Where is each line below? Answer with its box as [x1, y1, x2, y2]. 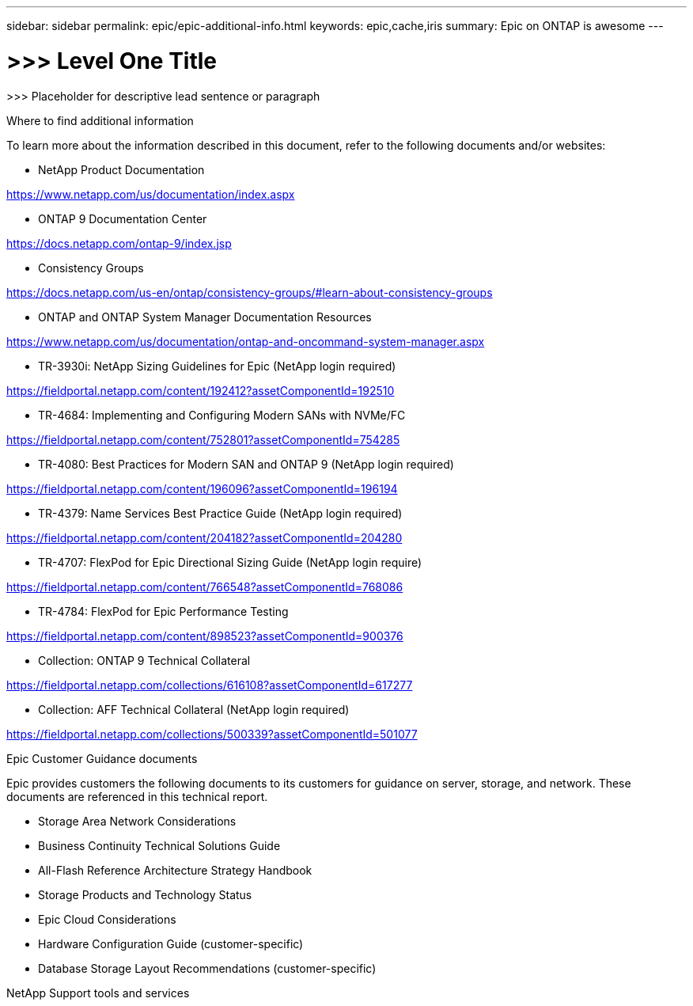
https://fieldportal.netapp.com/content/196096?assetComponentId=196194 [6, 481, 398, 495]
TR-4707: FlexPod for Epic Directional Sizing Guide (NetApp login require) [38, 555, 422, 569]
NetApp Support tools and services [6, 985, 190, 1000]
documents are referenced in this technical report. [6, 789, 268, 803]
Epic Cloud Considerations [38, 912, 176, 926]
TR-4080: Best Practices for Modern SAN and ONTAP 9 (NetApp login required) [38, 457, 454, 471]
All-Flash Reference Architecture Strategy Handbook [38, 863, 312, 877]
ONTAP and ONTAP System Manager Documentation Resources [38, 309, 372, 324]
